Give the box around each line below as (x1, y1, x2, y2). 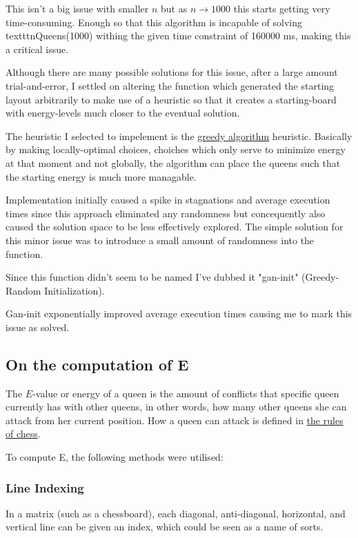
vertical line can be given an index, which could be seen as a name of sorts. (6, 519, 324, 534)
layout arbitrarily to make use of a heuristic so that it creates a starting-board (6, 92, 337, 106)
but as (161, 1, 188, 15)
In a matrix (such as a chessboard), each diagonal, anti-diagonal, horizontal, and (6, 506, 346, 520)
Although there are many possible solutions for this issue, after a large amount (6, 65, 338, 79)
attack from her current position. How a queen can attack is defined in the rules (6, 412, 344, 427)
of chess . (6, 426, 41, 441)
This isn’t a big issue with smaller (6, 1, 149, 15)
